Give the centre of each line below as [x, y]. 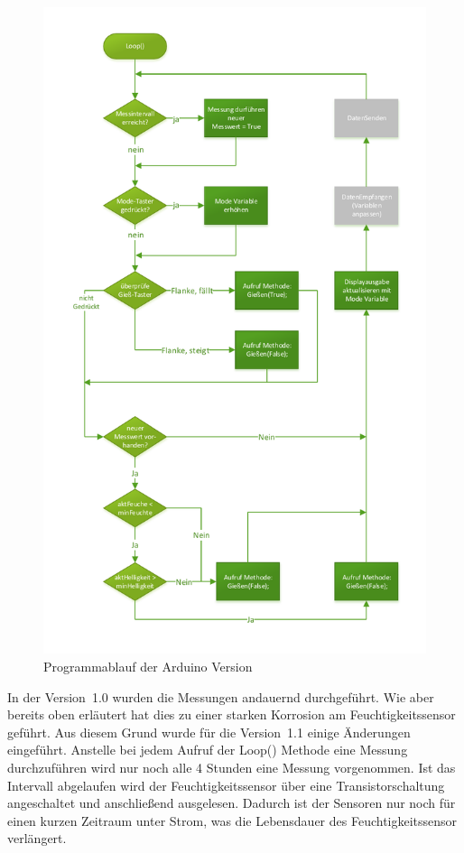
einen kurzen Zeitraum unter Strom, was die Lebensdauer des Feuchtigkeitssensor [232, 820]
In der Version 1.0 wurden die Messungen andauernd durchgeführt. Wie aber [221, 696]
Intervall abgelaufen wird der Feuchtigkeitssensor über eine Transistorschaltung [226, 785]
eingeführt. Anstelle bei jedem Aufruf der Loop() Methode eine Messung [208, 750]
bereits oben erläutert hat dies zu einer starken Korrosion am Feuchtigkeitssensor [232, 714]
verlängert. [37, 838]
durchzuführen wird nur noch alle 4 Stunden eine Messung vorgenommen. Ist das [232, 768]
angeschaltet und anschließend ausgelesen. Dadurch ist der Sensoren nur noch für [232, 803]
